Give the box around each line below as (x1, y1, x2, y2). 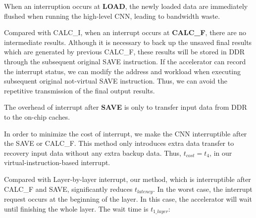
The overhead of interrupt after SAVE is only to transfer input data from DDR (4, 102, 247, 112)
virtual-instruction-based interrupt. (4, 157, 110, 168)
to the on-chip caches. (4, 111, 70, 122)
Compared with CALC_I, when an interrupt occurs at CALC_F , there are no (4, 27, 247, 38)
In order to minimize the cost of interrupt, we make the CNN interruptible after (4, 128, 247, 138)
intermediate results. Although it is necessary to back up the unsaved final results (4, 37, 252, 47)
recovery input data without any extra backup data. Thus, (4, 147, 182, 158)
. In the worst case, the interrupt (153, 183, 253, 194)
